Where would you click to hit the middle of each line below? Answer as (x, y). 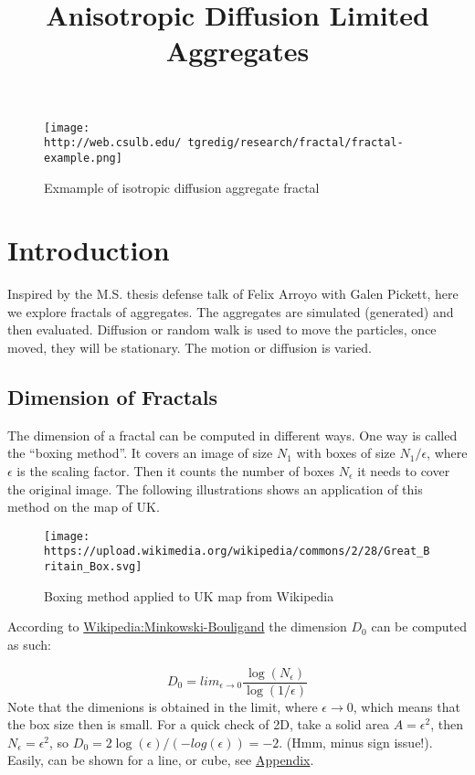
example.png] (83, 158)
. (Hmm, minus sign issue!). (356, 742)
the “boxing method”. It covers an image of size (140, 453)
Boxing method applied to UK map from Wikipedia (189, 595)
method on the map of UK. (84, 507)
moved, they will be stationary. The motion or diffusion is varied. (190, 348)
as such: (29, 644)
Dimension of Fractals (113, 397)
